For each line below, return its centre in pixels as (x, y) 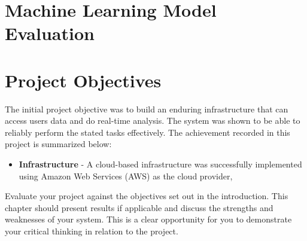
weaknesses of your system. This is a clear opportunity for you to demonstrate (148, 219)
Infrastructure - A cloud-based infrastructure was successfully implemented (160, 164)
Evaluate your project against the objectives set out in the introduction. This (147, 196)
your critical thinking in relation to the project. (92, 231)
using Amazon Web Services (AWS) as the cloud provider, (126, 176)
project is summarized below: (58, 144)
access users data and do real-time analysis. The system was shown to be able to (153, 120)
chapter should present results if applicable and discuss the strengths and (139, 207)
